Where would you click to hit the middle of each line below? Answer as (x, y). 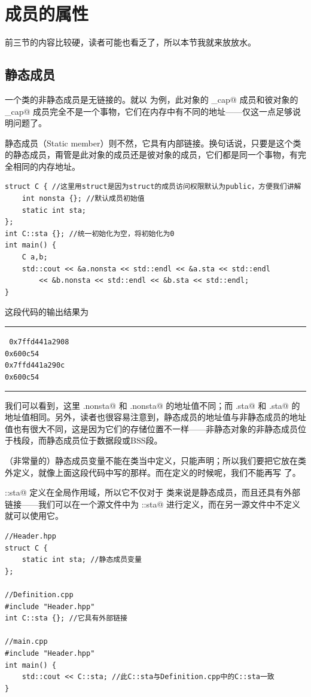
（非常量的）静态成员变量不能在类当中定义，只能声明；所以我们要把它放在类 (155, 461)
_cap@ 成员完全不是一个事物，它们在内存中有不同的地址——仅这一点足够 (149, 111)
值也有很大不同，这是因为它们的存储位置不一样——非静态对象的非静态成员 (151, 428)
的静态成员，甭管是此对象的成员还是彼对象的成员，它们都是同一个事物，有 (151, 155)
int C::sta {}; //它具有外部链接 (66, 618)
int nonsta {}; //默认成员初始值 (83, 199)
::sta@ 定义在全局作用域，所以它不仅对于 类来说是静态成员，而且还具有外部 (153, 492)
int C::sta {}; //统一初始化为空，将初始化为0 (90, 233)
